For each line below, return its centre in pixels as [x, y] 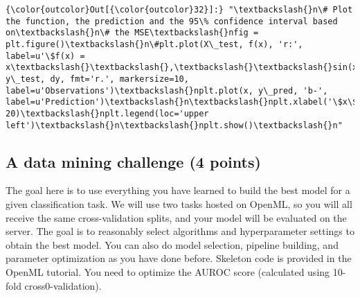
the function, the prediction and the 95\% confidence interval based [172, 21]
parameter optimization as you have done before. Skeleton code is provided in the [179, 258]
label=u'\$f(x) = [45, 56]
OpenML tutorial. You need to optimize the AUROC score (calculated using [168, 271]
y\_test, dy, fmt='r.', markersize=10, [97, 79]
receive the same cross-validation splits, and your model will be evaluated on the [176, 217]
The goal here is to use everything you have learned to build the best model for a [178, 190]
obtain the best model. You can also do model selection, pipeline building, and [172, 244]
